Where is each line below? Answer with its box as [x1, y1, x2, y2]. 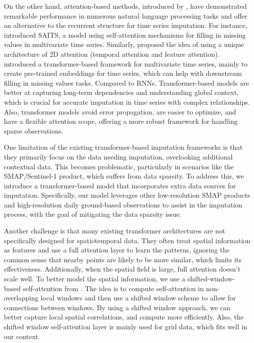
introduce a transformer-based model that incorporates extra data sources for [4, 180, 236, 190]
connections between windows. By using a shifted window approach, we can [4, 302, 231, 312]
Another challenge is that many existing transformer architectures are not [4, 226, 226, 236]
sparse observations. [4, 125, 64, 136]
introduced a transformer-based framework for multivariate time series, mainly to [4, 58, 248, 69]
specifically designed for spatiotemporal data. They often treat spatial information [4, 235, 251, 245]
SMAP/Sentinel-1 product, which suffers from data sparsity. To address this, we [4, 171, 244, 181]
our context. [4, 331, 40, 341]
